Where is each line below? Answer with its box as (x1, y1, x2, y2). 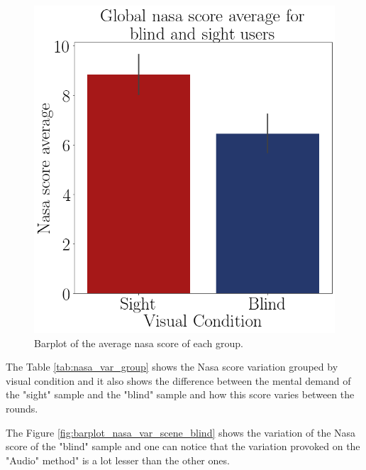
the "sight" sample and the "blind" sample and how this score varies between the (6, 387, 355, 402)
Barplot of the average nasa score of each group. (34, 335, 243, 350)
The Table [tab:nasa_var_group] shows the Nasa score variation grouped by (6, 359, 338, 374)
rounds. (6, 401, 38, 416)
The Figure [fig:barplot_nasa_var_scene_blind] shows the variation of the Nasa (6, 425, 356, 439)
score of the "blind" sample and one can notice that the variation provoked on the (6, 439, 360, 454)
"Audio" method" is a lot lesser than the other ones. (6, 452, 230, 467)
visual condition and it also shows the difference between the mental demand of (6, 373, 351, 388)
